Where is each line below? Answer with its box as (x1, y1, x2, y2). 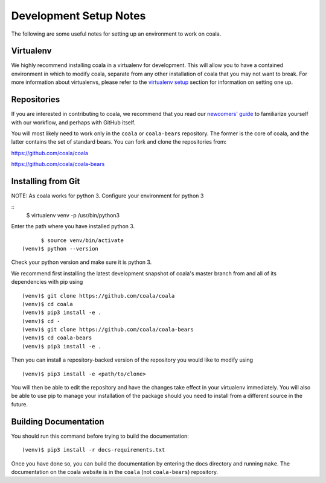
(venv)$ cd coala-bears (22, 334, 92, 341)
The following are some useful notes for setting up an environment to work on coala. (11, 30, 222, 37)
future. (11, 400, 28, 408)
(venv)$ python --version (22, 245, 99, 252)
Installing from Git (11, 176, 80, 187)
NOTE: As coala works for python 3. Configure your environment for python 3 (11, 192, 204, 199)
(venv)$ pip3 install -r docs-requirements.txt (22, 447, 165, 453)
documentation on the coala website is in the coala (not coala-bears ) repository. (11, 468, 219, 475)
